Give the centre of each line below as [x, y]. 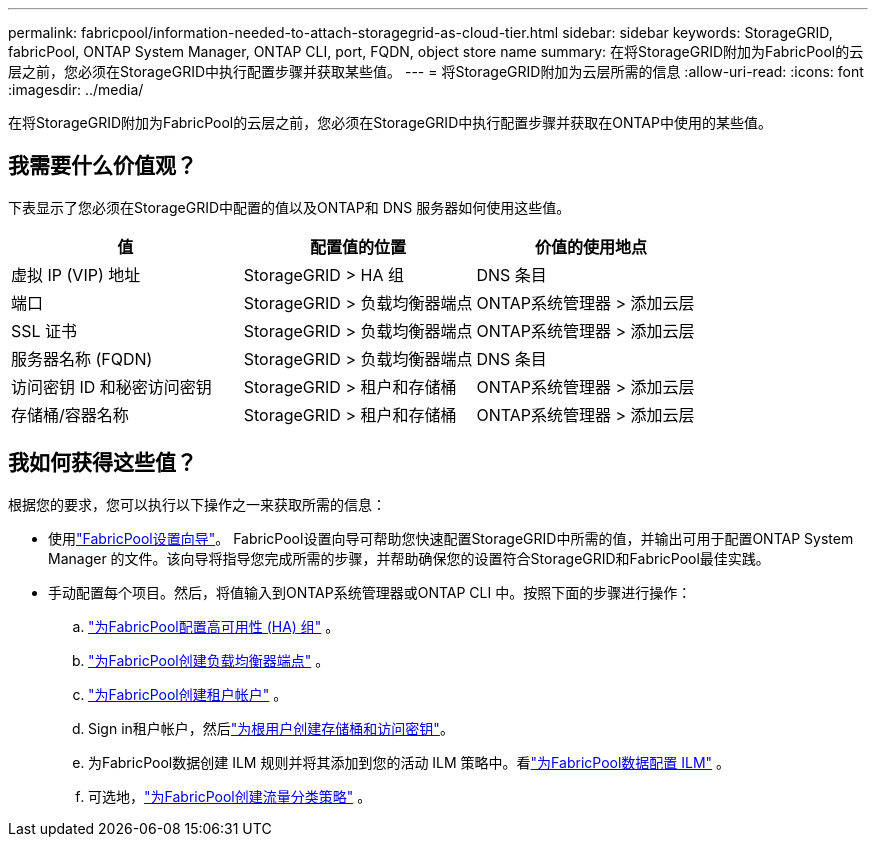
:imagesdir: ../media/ [76, 89]
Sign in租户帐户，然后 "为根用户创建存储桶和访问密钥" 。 [271, 728]
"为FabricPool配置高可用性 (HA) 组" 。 [214, 626]
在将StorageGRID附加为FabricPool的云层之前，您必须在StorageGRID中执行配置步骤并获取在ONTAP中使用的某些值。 [390, 122]
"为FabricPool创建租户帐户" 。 [188, 694]
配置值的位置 [358, 246]
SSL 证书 [44, 330]
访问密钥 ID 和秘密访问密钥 [111, 386]
